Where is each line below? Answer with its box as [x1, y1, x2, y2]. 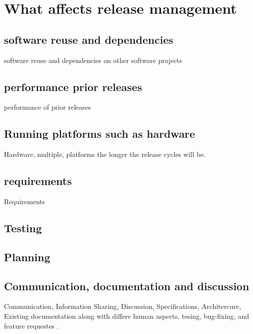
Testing [4, 220, 42, 235]
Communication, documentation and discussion [4, 278, 250, 293]
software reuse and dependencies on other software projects [4, 55, 182, 65]
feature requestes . [4, 320, 59, 331]
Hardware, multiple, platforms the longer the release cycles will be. [4, 149, 206, 159]
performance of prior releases [4, 102, 91, 112]
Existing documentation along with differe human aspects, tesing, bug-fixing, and [4, 310, 249, 321]
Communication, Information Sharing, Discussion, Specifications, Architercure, [4, 301, 241, 311]
